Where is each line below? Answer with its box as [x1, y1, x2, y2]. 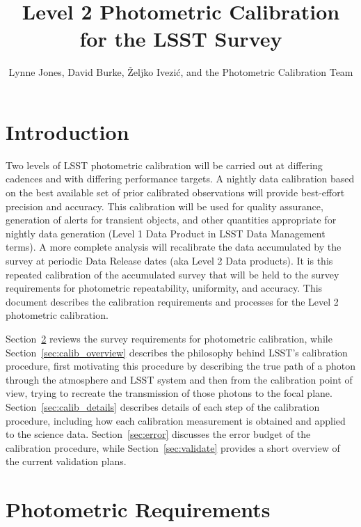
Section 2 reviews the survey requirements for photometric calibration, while [6, 331, 332, 345]
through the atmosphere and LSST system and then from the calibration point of [6, 372, 353, 386]
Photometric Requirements [6, 495, 271, 524]
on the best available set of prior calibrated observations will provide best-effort [6, 185, 345, 200]
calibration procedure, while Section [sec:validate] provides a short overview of [6, 440, 340, 455]
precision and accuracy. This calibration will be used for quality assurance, [6, 198, 323, 213]
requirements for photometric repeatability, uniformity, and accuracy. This [6, 281, 323, 295]
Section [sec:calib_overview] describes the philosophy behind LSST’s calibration [6, 345, 348, 359]
